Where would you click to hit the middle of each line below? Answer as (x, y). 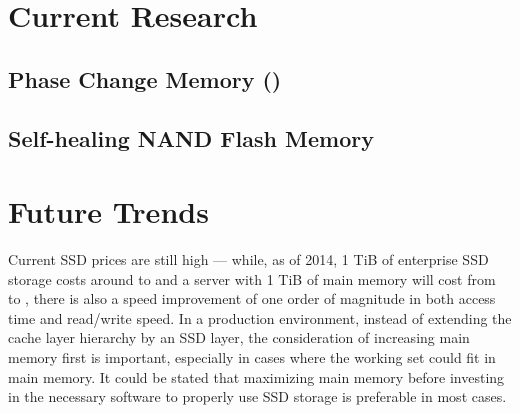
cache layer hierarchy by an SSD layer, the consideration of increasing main (239, 337)
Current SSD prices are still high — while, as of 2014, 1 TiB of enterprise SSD (248, 259)
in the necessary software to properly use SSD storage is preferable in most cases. (257, 396)
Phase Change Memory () (145, 78)
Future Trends (108, 211)
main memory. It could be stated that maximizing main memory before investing (256, 376)
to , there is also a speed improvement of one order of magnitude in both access (252, 298)
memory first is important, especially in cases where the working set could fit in (252, 357)
